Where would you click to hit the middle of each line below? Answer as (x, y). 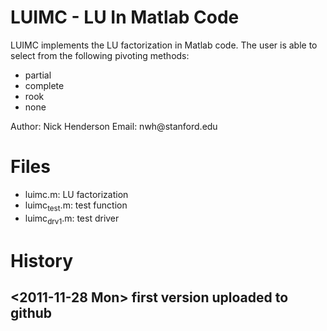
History (42, 260)
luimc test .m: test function (76, 206)
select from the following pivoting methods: (100, 55)
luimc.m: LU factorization (76, 194)
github (31, 313)
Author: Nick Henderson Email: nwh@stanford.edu (114, 126)
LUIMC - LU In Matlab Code (125, 17)
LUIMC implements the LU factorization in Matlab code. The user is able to (164, 45)
